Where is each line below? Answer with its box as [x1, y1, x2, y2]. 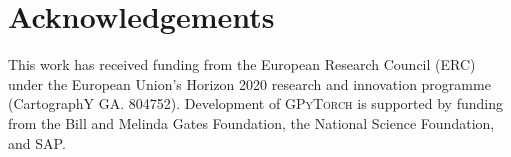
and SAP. [8, 132, 66, 153]
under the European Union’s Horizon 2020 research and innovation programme [8, 73, 491, 94]
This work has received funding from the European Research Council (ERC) [8, 54, 476, 75]
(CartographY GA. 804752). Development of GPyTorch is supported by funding [8, 93, 503, 114]
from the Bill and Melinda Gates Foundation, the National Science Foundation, [8, 112, 495, 133]
